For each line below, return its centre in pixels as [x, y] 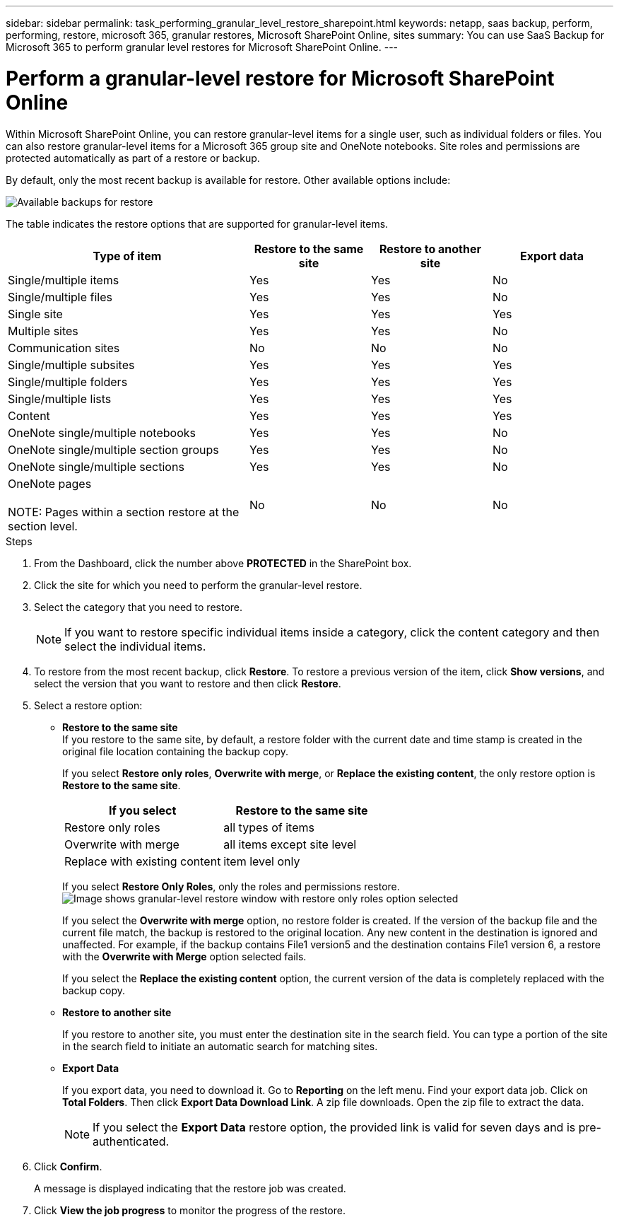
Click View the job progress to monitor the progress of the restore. [190, 1210]
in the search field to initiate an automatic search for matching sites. [220, 1046]
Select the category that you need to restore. [138, 607]
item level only [262, 861]
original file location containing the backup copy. [176, 751]
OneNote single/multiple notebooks [102, 432]
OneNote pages [50, 483]
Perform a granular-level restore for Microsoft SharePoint [280, 78]
